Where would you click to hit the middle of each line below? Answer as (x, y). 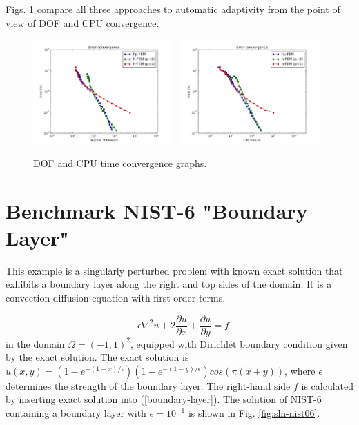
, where (300, 370)
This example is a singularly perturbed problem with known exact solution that (174, 270)
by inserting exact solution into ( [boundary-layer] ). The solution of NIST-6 (164, 399)
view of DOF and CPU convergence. (83, 22)
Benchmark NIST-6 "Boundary (157, 210)
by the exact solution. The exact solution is (97, 357)
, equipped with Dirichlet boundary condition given (239, 343)
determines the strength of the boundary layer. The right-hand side (148, 385)
